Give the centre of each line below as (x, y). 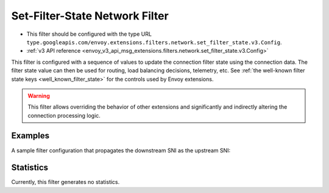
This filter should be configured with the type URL (89, 34)
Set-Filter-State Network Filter (90, 16)
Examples (30, 136)
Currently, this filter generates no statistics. (65, 182)
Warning (39, 96)
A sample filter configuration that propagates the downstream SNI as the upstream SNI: (121, 150)
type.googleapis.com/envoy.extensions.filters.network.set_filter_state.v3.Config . (154, 42)
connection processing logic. (64, 115)
